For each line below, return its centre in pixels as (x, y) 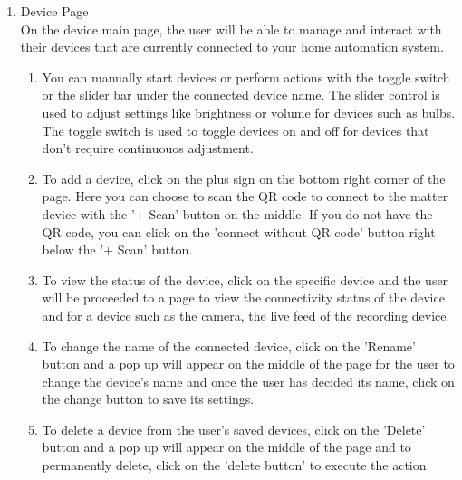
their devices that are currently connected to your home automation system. (232, 47)
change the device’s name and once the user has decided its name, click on (248, 381)
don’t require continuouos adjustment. (148, 148)
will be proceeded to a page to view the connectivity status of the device (243, 298)
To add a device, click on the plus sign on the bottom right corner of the (244, 178)
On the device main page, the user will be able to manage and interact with (231, 29)
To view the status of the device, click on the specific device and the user (245, 279)
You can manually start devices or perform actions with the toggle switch (246, 77)
